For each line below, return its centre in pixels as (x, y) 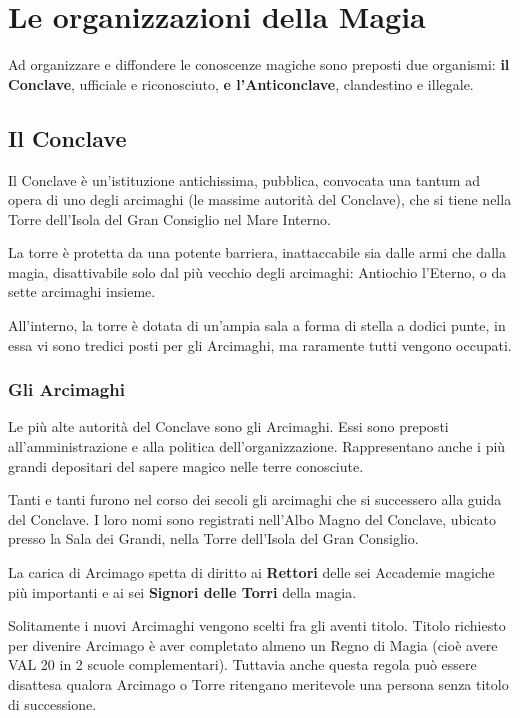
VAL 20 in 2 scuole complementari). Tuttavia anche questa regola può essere (242, 664)
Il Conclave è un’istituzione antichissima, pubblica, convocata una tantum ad (244, 179)
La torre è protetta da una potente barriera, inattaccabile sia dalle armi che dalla (257, 252)
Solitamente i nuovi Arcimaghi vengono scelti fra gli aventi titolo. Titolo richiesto (257, 625)
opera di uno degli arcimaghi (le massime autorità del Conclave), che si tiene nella (260, 199)
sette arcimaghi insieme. (82, 291)
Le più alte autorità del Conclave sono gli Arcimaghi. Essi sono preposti (228, 426)
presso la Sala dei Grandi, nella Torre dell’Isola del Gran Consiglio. (213, 538)
